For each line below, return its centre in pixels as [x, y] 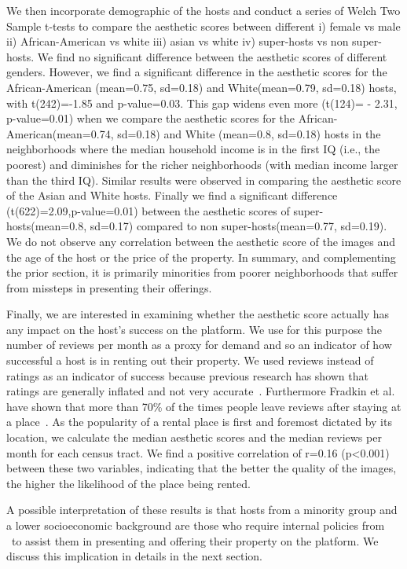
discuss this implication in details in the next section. [134, 556]
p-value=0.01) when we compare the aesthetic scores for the [151, 118]
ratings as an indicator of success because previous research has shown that [187, 375]
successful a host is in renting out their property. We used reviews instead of [190, 360]
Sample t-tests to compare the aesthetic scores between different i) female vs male [203, 26]
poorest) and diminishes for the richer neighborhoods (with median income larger [202, 164]
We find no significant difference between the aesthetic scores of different [212, 56]
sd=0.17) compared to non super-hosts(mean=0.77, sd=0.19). [238, 226]
